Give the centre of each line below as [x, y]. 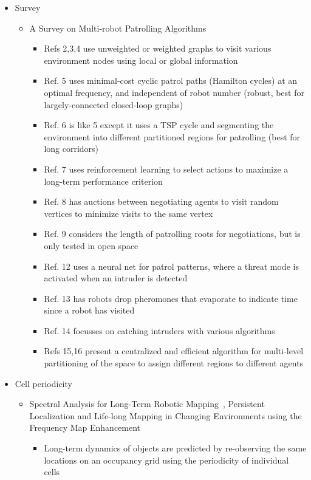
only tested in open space [91, 245]
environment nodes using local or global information [141, 60]
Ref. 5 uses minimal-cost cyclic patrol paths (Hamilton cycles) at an [171, 81]
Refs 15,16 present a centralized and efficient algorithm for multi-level [174, 351]
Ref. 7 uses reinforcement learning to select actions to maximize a [166, 169]
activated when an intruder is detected [116, 278]
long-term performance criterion [103, 181]
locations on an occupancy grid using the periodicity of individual [166, 460]
